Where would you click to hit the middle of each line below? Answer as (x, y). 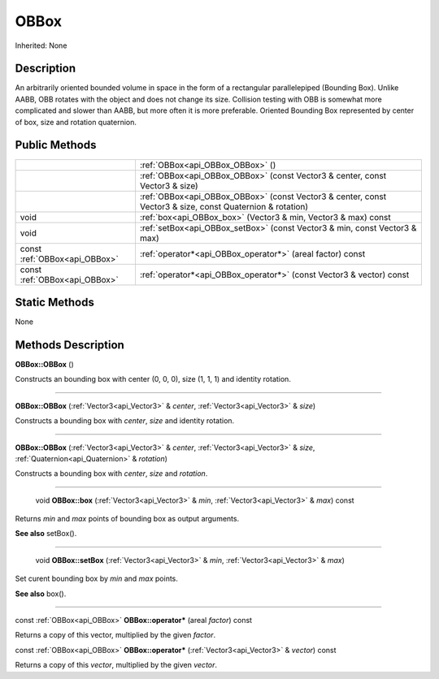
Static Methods (55, 302)
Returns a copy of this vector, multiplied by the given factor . (115, 635)
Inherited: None (41, 45)
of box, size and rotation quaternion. (76, 122)
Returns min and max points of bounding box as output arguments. (127, 519)
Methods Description (70, 345)
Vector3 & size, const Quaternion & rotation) (224, 206)
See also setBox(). (46, 534)
